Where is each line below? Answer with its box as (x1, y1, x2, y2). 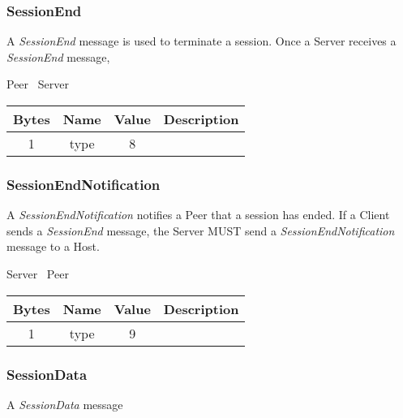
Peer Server (6, 75, 69, 93)
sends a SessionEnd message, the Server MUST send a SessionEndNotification (6, 222, 395, 239)
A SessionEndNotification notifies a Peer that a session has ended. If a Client (6, 206, 390, 223)
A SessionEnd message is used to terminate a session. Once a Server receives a (6, 32, 397, 50)
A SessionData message (6, 395, 123, 412)
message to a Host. (6, 238, 100, 255)
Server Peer (6, 265, 69, 282)
